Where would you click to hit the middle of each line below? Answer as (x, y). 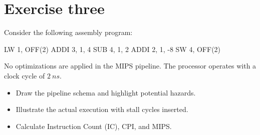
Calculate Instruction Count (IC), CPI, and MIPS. (94, 126)
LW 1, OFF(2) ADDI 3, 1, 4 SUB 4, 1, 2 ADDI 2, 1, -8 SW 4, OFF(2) (112, 49)
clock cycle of (25, 75)
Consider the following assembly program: (68, 32)
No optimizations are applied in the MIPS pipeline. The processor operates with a (130, 66)
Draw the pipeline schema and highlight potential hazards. (106, 92)
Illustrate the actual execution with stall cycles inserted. (102, 109)
